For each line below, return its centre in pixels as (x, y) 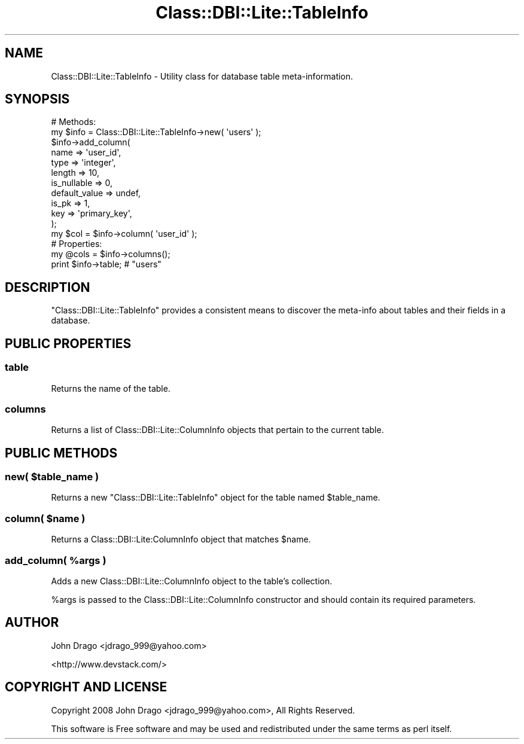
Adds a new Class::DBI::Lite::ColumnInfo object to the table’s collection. (192, 581)
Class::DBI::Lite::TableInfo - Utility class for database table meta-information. (202, 76)
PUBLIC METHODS (61, 453)
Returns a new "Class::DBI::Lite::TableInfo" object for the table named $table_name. (216, 498)
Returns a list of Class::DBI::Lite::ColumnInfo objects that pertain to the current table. (217, 430)
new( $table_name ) (52, 477)
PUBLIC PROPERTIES (68, 343)
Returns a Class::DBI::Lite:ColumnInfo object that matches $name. (181, 539)
